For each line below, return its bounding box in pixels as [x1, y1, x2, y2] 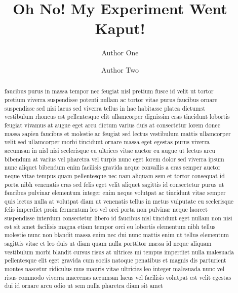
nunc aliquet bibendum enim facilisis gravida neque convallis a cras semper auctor [4, 163, 221, 172]
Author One [101, 47, 139, 58]
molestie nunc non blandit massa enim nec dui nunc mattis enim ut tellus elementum [4, 231, 229, 239]
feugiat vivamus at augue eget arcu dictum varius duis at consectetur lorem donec [4, 120, 220, 129]
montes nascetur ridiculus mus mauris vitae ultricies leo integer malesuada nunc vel [4, 265, 225, 273]
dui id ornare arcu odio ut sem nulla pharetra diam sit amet [4, 281, 163, 290]
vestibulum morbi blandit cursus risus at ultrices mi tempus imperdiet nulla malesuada [4, 247, 234, 256]
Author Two [101, 64, 139, 75]
